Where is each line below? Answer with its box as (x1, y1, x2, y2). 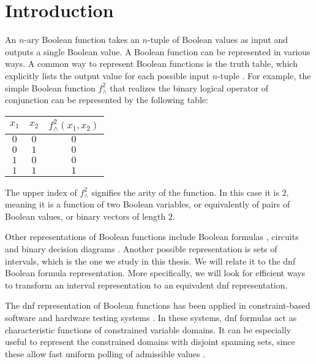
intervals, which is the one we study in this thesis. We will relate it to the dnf (5, 254, 296, 267)
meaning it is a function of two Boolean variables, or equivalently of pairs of (5, 198, 290, 211)
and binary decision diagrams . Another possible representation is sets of (5, 242, 277, 255)
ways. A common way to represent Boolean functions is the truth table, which (5, 57, 298, 70)
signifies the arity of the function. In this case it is (91, 185, 279, 198)
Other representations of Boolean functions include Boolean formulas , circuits (5, 230, 299, 243)
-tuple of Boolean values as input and (147, 33, 288, 46)
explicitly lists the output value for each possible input (5, 69, 210, 82)
